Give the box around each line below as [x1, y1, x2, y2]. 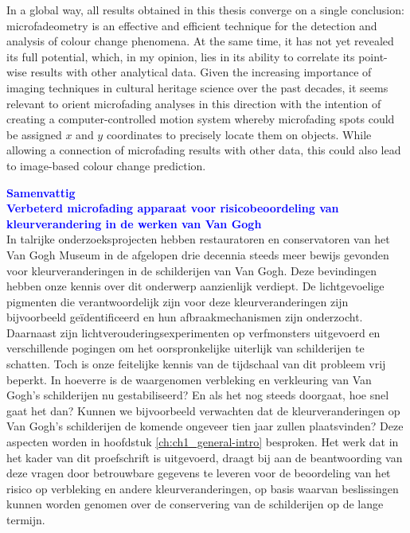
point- [358, 48, 388, 64]
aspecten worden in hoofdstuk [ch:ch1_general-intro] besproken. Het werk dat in [6, 434, 399, 450]
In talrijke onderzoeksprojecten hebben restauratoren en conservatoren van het [6, 231, 390, 247]
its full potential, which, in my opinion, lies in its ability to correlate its [6, 48, 355, 64]
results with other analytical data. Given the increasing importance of [30, 64, 372, 80]
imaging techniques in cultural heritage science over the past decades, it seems [6, 79, 389, 95]
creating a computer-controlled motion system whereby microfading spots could [6, 111, 395, 127]
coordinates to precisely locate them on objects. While [106, 126, 372, 142]
